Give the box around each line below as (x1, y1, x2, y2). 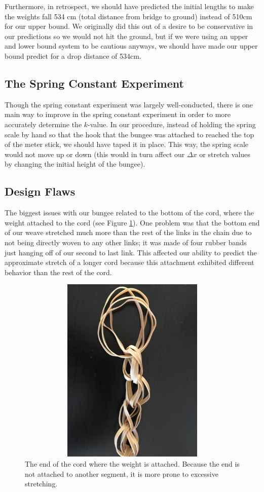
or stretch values (199, 148, 250, 159)
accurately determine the (5, 119, 82, 129)
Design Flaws (5, 183, 76, 199)
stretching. (25, 478, 58, 489)
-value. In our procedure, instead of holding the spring (88, 119, 256, 129)
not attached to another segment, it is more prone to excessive (25, 468, 218, 479)
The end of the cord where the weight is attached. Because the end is (25, 459, 240, 469)
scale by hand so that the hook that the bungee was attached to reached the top (5, 129, 254, 139)
